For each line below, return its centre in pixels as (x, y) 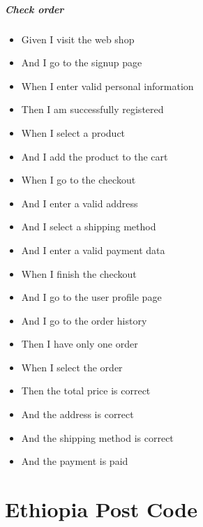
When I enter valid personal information (107, 86)
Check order (35, 9)
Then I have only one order (80, 344)
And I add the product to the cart (95, 156)
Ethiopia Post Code (101, 509)
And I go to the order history (84, 320)
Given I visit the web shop (78, 39)
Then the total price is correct (86, 391)
